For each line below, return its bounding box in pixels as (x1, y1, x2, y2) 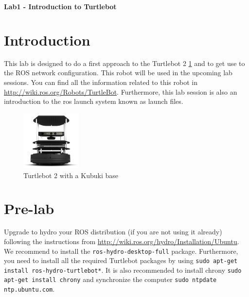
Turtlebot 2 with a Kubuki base (23, 170, 118, 180)
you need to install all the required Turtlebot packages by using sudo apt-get (4, 255, 238, 265)
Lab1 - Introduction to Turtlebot (4, 1, 117, 11)
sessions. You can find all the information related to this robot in (4, 77, 197, 87)
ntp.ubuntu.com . (4, 284, 55, 294)
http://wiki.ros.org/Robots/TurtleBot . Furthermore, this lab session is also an (4, 86, 237, 97)
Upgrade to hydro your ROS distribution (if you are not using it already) (4, 227, 222, 237)
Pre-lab (4, 198, 54, 218)
